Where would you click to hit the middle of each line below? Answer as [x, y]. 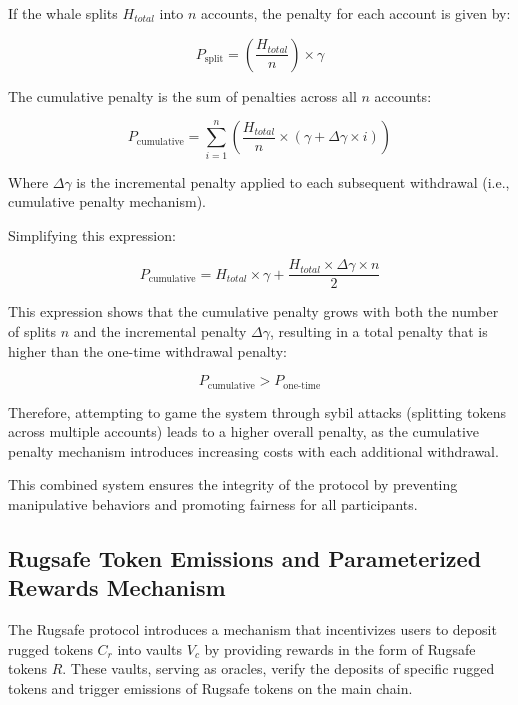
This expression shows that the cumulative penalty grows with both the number [253, 311]
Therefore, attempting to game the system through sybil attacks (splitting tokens [257, 411]
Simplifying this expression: [92, 234]
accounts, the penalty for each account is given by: [356, 13]
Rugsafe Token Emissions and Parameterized [245, 557]
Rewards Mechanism [117, 587]
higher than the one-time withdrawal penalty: [147, 350]
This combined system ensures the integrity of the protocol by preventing [233, 484]
